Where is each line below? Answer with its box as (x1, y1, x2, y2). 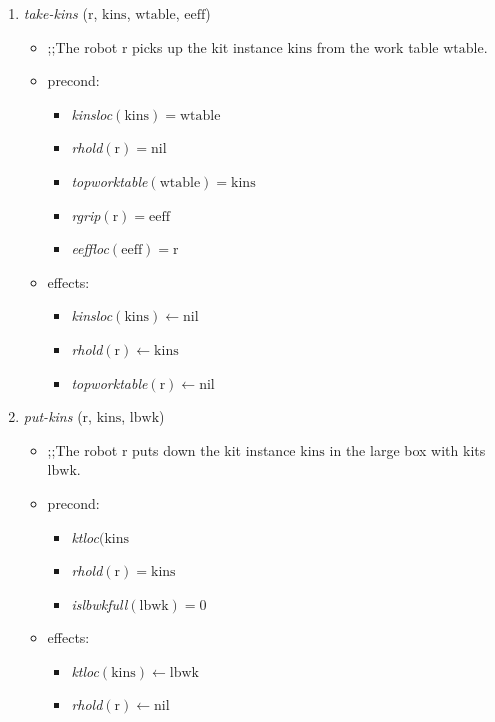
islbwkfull (71, 593, 128, 614)
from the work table (316, 36, 439, 57)
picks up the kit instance (132, 36, 283, 57)
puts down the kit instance (132, 439, 296, 460)
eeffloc (71, 238, 109, 259)
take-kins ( (23, 3, 88, 23)
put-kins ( (23, 406, 83, 427)
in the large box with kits (329, 439, 486, 460)
